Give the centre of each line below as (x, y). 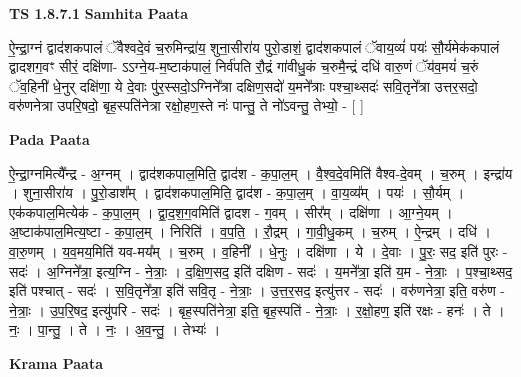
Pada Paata (49, 138)
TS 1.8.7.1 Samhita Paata (99, 13)
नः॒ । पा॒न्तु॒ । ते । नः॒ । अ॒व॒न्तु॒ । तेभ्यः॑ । (115, 329)
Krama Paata (56, 362)
